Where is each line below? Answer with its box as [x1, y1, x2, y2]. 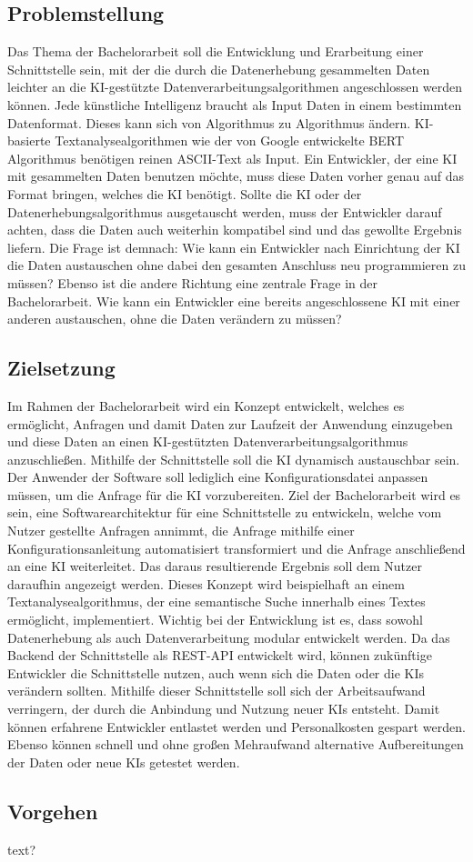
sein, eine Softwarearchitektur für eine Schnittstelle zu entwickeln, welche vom [7, 503, 442, 522]
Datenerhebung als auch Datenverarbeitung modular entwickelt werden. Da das [7, 627, 450, 646]
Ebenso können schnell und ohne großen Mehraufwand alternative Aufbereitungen [7, 735, 464, 754]
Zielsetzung [7, 354, 116, 382]
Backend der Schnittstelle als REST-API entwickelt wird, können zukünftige [7, 646, 432, 665]
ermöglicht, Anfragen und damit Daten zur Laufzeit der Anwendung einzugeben [7, 414, 453, 433]
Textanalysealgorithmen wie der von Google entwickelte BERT [55, 131, 405, 150]
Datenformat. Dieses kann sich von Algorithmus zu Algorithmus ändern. [7, 113, 411, 132]
